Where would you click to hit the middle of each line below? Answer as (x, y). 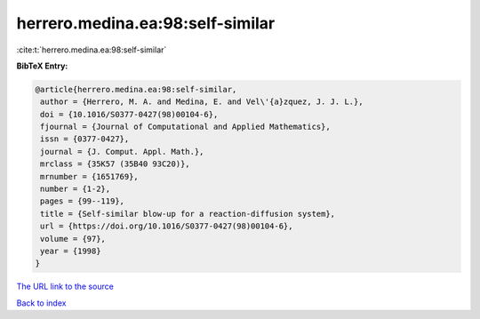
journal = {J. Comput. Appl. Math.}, (122, 152)
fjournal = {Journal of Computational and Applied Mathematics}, (185, 127)
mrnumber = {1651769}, (90, 176)
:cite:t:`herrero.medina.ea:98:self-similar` (92, 50)
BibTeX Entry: (42, 66)
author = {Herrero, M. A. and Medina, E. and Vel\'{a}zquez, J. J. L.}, (202, 102)
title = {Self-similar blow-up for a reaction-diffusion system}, (188, 214)
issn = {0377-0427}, (85, 139)
